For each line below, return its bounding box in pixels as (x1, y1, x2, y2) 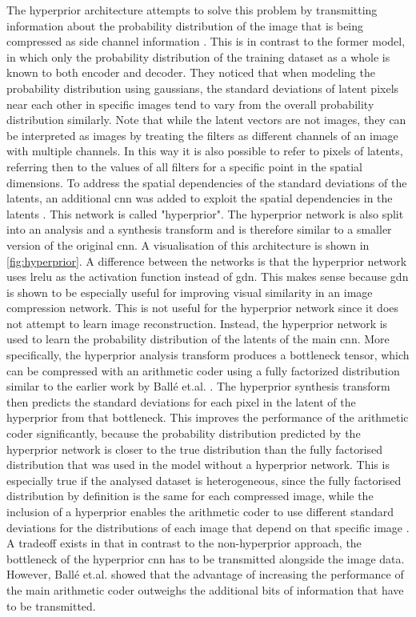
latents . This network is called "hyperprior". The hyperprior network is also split (6, 205, 404, 222)
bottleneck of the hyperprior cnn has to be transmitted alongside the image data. (6, 550, 405, 567)
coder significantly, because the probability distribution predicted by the (6, 425, 361, 442)
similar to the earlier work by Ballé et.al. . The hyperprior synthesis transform (6, 378, 390, 395)
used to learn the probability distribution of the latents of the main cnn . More (6, 331, 390, 347)
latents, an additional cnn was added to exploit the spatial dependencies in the (6, 190, 393, 206)
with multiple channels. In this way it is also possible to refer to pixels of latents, (6, 142, 403, 159)
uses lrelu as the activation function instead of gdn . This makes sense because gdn (6, 268, 409, 285)
